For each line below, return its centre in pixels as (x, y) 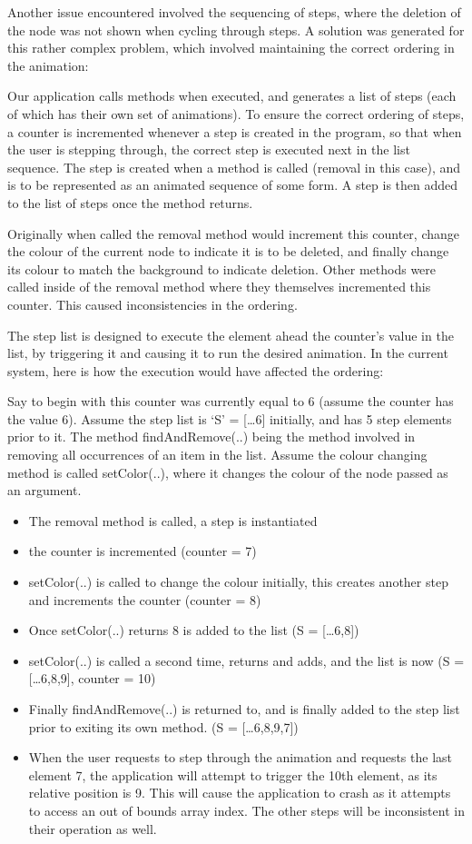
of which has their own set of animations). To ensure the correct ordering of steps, (236, 113)
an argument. (44, 490)
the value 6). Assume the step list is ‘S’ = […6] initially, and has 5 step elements (230, 418)
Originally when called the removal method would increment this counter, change (234, 233)
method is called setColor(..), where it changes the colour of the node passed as (228, 472)
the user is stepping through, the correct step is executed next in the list (209, 149)
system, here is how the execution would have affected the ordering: (196, 370)
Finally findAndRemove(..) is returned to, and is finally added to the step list (244, 709)
